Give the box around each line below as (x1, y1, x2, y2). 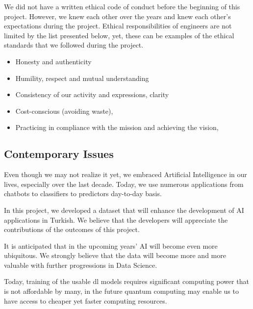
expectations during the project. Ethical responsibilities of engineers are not (4, 21, 232, 31)
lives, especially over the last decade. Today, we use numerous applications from (4, 179, 244, 189)
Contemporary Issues (4, 146, 114, 161)
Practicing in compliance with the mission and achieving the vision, (15, 122, 219, 132)
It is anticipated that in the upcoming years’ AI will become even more (4, 240, 218, 251)
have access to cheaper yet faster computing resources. (4, 295, 167, 306)
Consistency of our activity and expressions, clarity (15, 89, 169, 100)
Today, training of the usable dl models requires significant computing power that (4, 276, 249, 286)
